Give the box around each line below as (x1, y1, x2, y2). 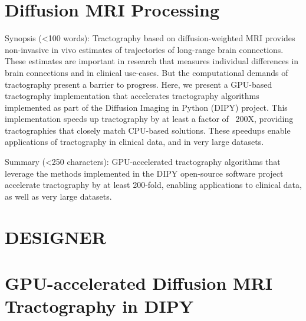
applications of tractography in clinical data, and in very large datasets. (5, 135, 264, 148)
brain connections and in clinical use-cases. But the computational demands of (5, 66, 288, 78)
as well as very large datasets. (5, 190, 112, 202)
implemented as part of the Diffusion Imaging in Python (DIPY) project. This (5, 101, 288, 113)
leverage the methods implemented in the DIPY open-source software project (5, 167, 284, 179)
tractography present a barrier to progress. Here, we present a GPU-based (5, 78, 272, 90)
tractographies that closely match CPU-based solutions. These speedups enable (5, 124, 291, 136)
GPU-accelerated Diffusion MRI (5, 271, 272, 294)
